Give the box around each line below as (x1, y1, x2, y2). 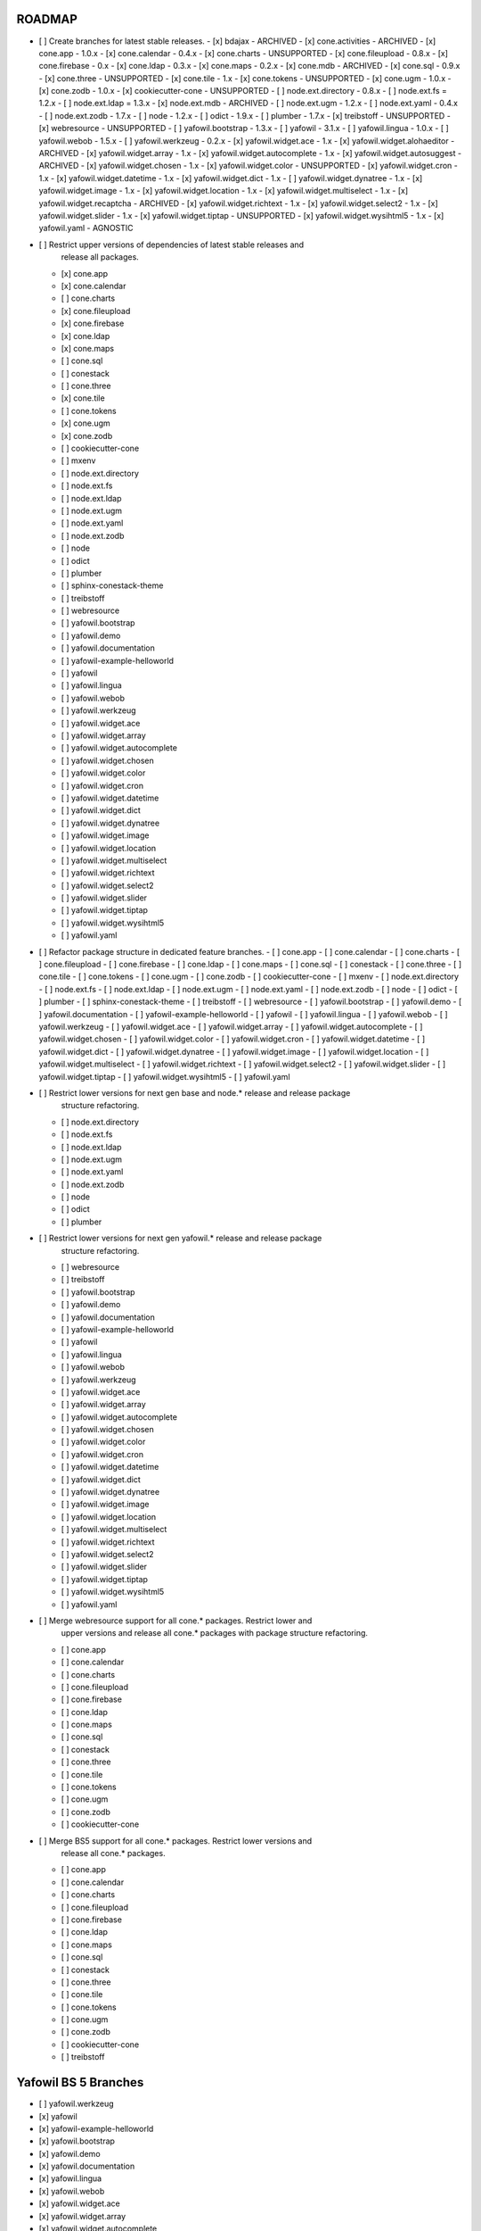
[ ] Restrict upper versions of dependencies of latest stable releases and (38, 239, 305, 250)
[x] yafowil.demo (38, 2148, 102, 2159)
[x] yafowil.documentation (38, 2161, 135, 2172)
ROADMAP (16, 12, 77, 27)
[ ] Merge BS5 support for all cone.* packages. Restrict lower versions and (38, 1835, 313, 1846)
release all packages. (61, 252, 140, 262)
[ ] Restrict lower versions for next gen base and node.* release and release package (38, 1087, 351, 1098)
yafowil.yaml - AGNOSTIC (38, 223, 134, 234)
